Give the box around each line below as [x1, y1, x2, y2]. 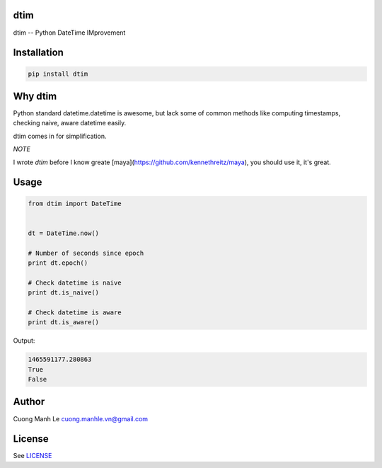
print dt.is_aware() [28, 319, 99, 326]
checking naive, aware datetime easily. [13, 119, 127, 127]
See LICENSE [13, 452, 52, 460]
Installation [13, 47, 64, 59]
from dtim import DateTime [28, 199, 122, 207]
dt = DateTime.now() [28, 229, 99, 237]
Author [13, 396, 45, 408]
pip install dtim [28, 69, 88, 78]
